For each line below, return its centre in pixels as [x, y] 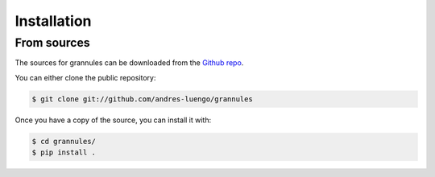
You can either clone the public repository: [85, 77]
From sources [52, 43]
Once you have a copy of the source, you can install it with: [113, 120]
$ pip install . [64, 152]
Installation [53, 21]
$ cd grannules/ [64, 141]
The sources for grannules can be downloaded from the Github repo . [129, 63]
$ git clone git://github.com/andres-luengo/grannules [142, 99]
